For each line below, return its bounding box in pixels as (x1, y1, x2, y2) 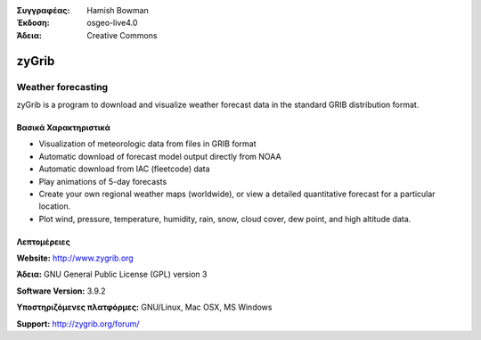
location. (38, 201, 71, 211)
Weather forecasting (16, 80, 109, 93)
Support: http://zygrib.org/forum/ (16, 318, 140, 329)
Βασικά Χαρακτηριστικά (16, 121, 110, 133)
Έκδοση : (16, 18, 51, 29)
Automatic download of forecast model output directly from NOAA (38, 151, 281, 162)
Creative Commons (86, 29, 158, 40)
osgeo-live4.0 (86, 18, 138, 29)
